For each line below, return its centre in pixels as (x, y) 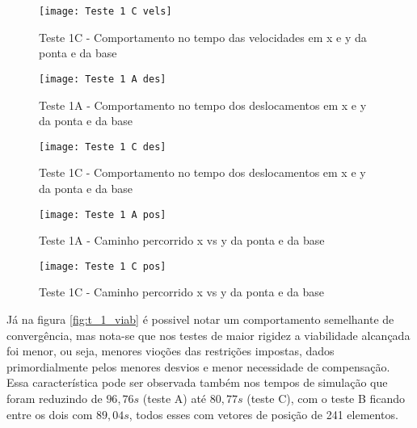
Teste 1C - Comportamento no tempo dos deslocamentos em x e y (202, 172)
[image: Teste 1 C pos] (103, 266)
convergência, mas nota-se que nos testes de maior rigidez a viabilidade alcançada (208, 335)
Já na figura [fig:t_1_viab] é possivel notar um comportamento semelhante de (200, 319)
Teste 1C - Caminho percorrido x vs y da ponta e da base (182, 292)
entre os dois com (50, 414)
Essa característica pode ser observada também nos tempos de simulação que (197, 382)
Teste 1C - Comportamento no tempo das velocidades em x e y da (203, 37)
